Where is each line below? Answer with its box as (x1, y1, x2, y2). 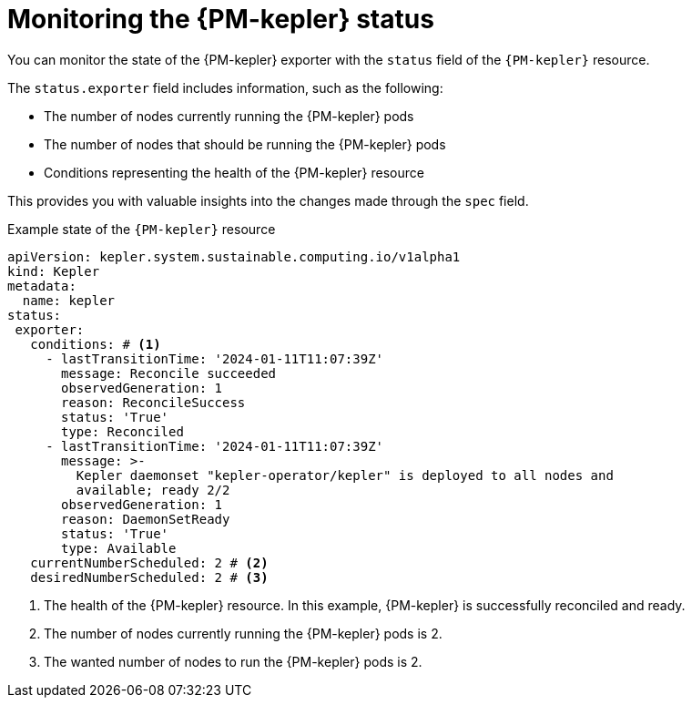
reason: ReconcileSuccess (61, 394, 246, 410)
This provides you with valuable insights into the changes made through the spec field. (7, 192, 529, 209)
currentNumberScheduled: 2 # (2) (30, 555, 269, 570)
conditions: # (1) (30, 336, 161, 352)
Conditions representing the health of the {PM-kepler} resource (44, 164, 424, 180)
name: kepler (22, 292, 116, 308)
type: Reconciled (61, 424, 184, 439)
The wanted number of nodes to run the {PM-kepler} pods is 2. (44, 653, 422, 669)
